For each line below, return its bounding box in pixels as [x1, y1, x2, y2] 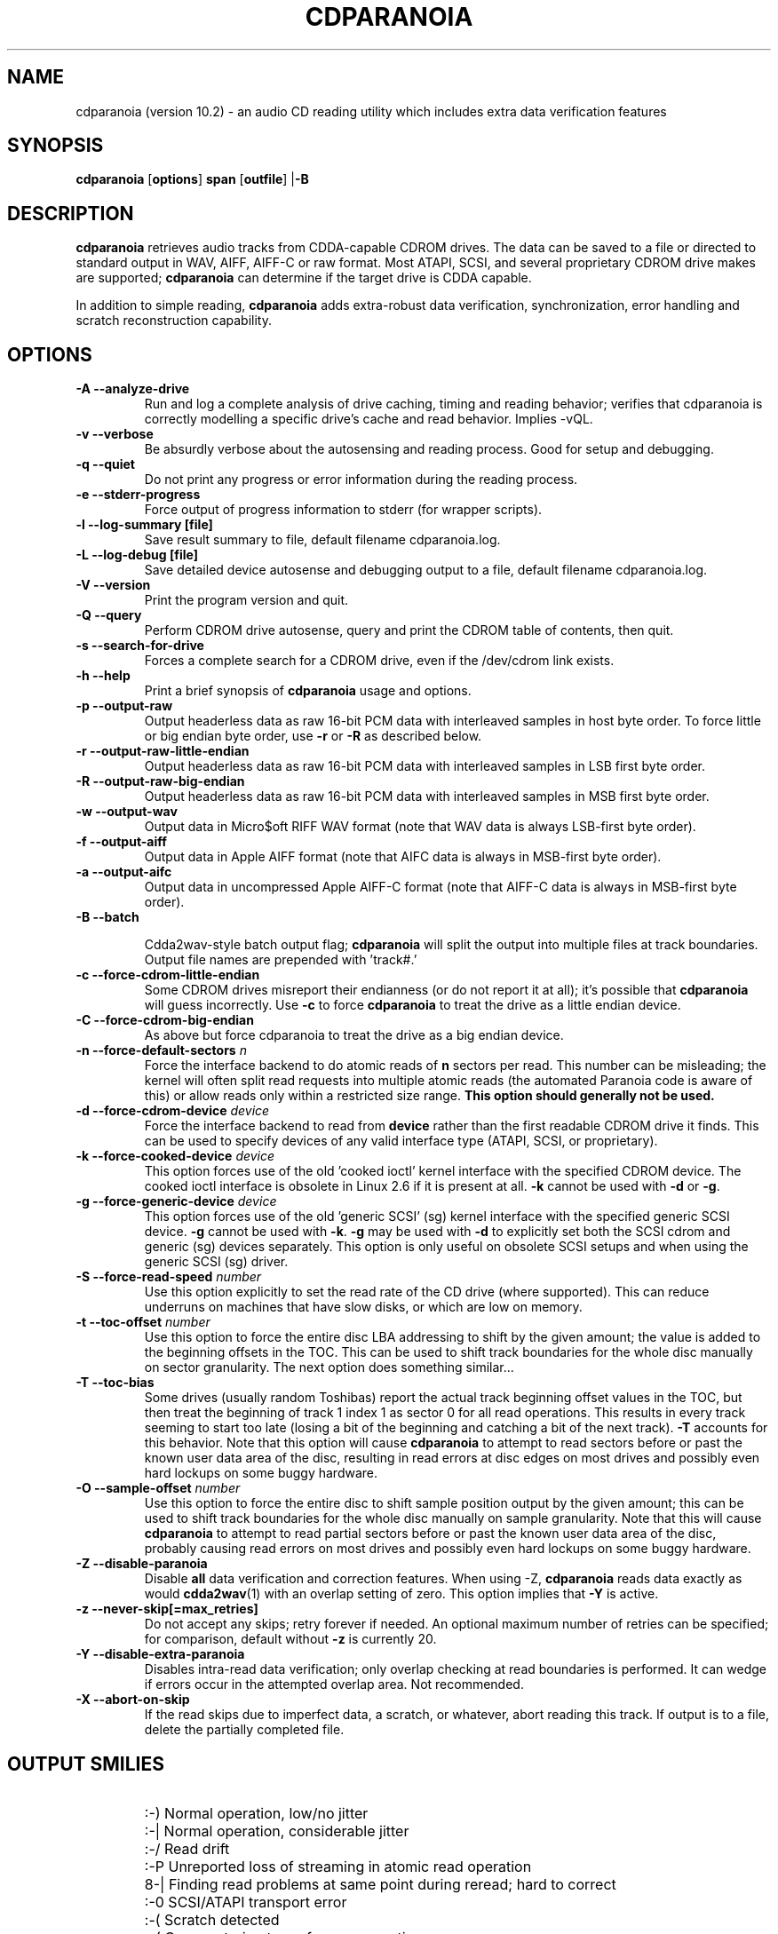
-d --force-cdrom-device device [75, 1103, 270, 1119]
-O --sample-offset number [75, 1480, 241, 1496]
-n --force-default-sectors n [75, 1042, 247, 1058]
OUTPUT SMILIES [7, 1752, 165, 1775]
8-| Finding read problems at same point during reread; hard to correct [144, 1875, 616, 1893]
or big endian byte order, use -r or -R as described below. [144, 728, 482, 744]
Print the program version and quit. [144, 592, 349, 608]
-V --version [75, 577, 151, 593]
